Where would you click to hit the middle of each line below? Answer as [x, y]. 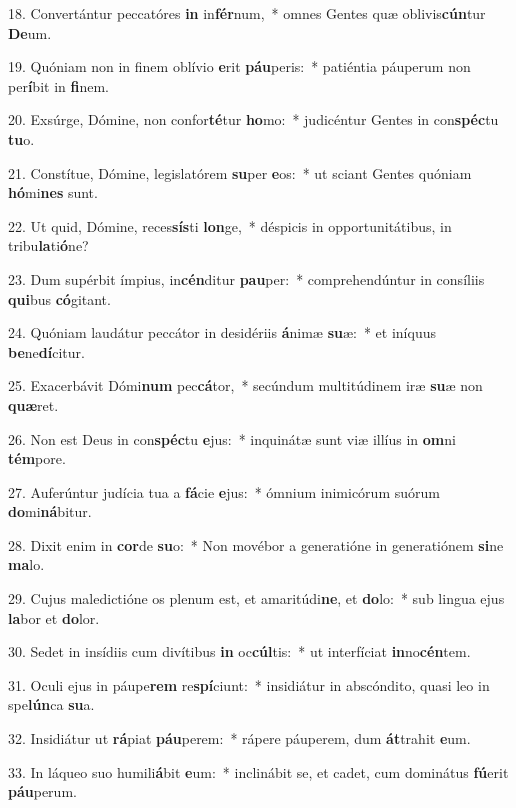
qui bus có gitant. [59, 298]
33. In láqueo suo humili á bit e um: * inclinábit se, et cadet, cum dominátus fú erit [258, 771]
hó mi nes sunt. [53, 192]
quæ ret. [33, 404]
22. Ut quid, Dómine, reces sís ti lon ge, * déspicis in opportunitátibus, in [230, 225]
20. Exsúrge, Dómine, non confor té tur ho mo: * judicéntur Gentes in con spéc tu [253, 119]
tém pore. [37, 458]
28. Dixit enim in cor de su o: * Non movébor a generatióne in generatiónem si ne [256, 544]
